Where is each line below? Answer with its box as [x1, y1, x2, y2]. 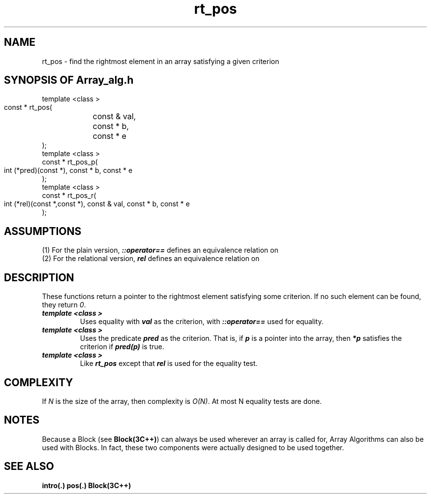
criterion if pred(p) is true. [80, 342, 164, 351]
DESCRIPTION [4, 271, 74, 284]
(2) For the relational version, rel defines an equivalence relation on [42, 254, 260, 263]
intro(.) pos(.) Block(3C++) [42, 481, 131, 490]
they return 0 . [42, 300, 86, 309]
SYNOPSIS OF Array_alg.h [4, 74, 134, 87]
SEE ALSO [4, 460, 54, 473]
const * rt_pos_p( [42, 158, 98, 166]
